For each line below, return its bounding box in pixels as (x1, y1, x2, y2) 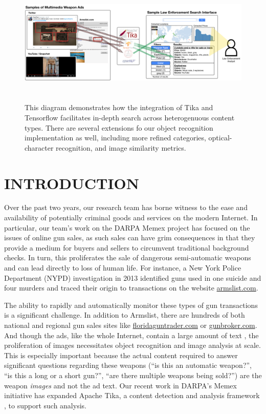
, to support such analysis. (4, 400, 86, 410)
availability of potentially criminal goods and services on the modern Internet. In (4, 212, 258, 223)
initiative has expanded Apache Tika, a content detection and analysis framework (4, 390, 260, 401)
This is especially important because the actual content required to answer (4, 349, 238, 360)
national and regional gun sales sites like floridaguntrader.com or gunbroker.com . (4, 319, 257, 330)
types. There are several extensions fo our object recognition (25, 122, 213, 133)
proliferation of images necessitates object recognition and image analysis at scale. (4, 340, 261, 350)
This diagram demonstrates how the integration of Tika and (25, 102, 213, 113)
